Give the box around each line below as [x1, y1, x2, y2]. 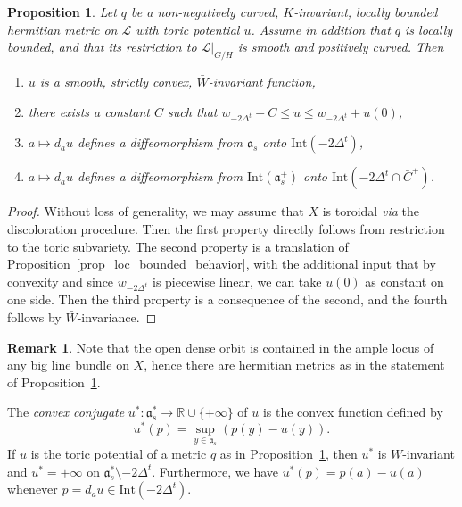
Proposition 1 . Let [7, 3, 117, 21]
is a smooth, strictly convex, [39, 71, 193, 90]
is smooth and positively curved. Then [237, 37, 444, 56]
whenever [7, 479, 58, 498]
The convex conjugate [7, 403, 125, 421]
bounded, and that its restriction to [7, 37, 197, 56]
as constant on [365, 271, 444, 290]
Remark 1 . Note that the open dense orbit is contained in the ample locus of [7, 337, 434, 356]
